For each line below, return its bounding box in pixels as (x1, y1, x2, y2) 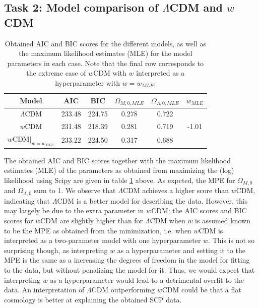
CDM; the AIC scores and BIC (151, 205, 247, 216)
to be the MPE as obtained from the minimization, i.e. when (4, 225, 191, 235)
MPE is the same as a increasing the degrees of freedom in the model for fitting (4, 255, 250, 265)
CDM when (150, 215, 185, 225)
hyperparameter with (55, 77, 120, 88)
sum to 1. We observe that (34, 185, 116, 196)
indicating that (4, 195, 50, 206)
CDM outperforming (91, 284, 155, 295)
